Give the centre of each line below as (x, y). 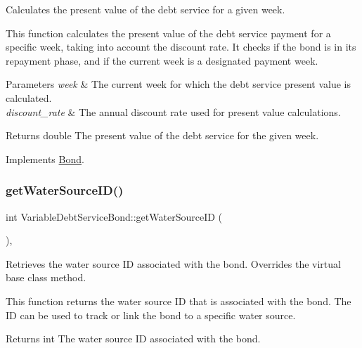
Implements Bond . (45, 159)
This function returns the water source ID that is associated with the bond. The (179, 301)
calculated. (29, 97)
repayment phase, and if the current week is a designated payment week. (162, 60)
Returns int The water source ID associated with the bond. (133, 339)
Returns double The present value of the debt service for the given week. (162, 135)
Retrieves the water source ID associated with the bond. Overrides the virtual (173, 263)
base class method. (46, 277)
